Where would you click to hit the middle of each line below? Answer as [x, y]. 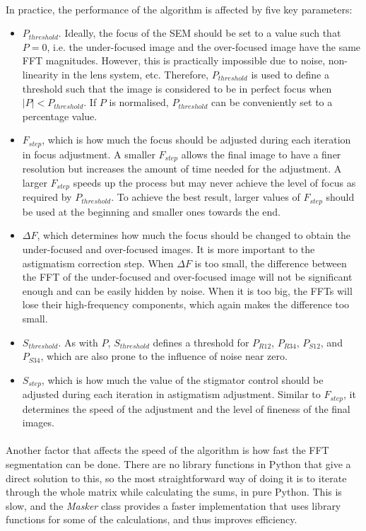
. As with [78, 342]
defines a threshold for [201, 342]
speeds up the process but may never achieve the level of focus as [214, 182]
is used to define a [290, 74]
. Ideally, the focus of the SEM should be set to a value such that [200, 33]
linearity [40, 74]
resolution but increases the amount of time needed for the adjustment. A [182, 169]
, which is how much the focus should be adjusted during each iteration [196, 140]
